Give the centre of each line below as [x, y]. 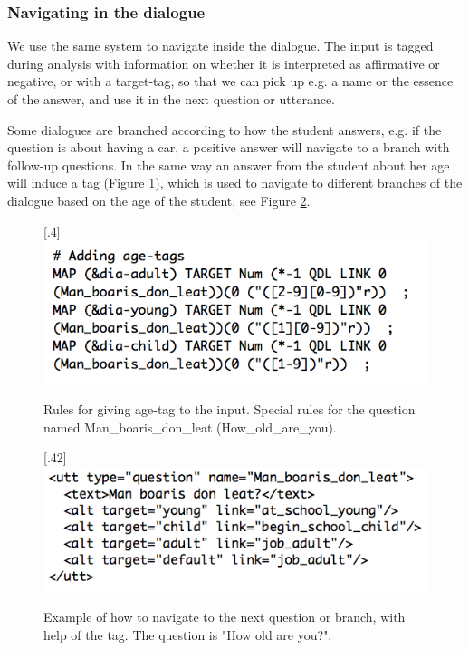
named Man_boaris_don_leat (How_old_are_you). [190, 427]
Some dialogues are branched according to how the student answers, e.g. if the [225, 129]
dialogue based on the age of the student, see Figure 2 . [159, 200]
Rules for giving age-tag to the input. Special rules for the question [230, 409]
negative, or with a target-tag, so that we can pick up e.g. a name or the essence [230, 81]
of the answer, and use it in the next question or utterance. [172, 99]
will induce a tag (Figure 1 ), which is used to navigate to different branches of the [235, 183]
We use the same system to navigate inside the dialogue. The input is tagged [220, 46]
